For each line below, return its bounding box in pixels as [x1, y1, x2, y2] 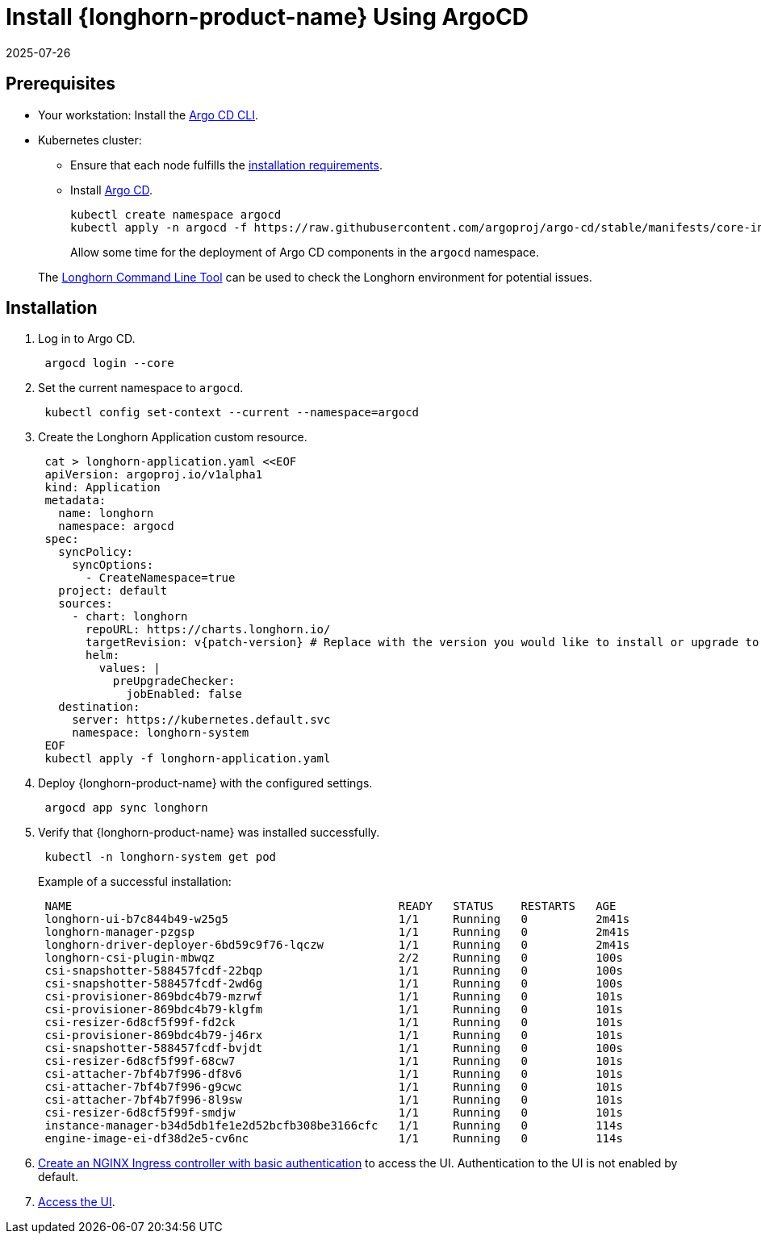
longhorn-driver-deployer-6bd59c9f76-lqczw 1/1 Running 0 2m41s [44, 938, 630, 952]
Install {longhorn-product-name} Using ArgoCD [6, 3, 529, 31]
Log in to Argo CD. [38, 332, 136, 346]
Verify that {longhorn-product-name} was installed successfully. [38, 825, 380, 840]
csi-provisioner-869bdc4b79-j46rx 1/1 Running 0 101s [44, 1029, 623, 1042]
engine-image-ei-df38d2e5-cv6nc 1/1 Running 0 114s [44, 1132, 623, 1146]
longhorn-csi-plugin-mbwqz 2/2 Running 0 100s [44, 951, 623, 965]
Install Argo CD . [70, 182, 153, 197]
